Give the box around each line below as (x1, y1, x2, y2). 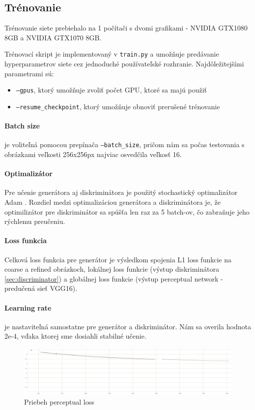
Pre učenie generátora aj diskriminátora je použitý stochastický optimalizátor (4, 187, 238, 197)
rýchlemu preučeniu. (4, 216, 65, 226)
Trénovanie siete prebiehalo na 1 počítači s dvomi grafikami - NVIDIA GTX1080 (4, 23, 248, 33)
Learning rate (4, 302, 52, 313)
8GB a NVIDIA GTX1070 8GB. (4, 32, 102, 42)
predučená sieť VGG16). (4, 283, 78, 293)
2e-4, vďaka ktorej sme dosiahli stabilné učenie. (4, 331, 146, 341)
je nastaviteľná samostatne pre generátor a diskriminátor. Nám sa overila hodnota (4, 321, 251, 331)
